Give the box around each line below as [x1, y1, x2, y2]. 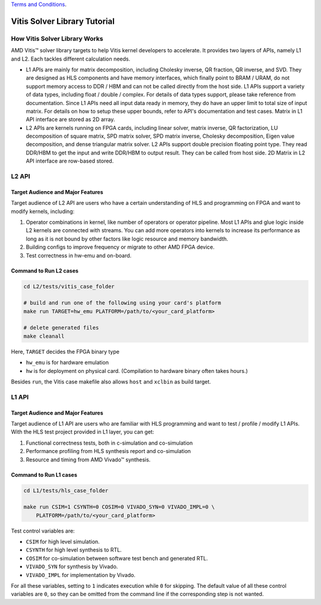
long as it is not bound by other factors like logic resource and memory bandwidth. [26, 235, 228, 242]
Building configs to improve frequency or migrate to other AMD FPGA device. [26, 243, 215, 251]
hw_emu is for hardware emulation [26, 359, 109, 366]
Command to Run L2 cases [11, 267, 78, 274]
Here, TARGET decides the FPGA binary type [11, 348, 120, 355]
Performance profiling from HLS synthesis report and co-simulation [26, 448, 191, 455]
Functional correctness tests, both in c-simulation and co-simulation [26, 439, 193, 446]
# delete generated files [23, 324, 99, 331]
